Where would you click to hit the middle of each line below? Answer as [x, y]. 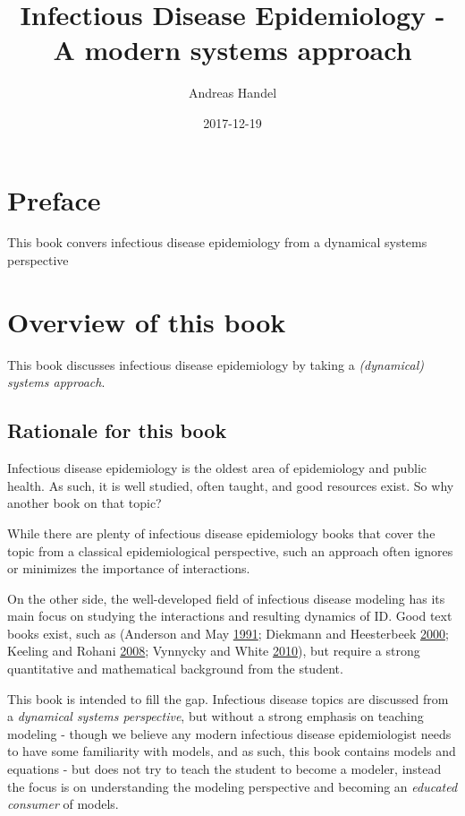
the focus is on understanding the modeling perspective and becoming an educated [232, 786]
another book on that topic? [85, 503]
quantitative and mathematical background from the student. [175, 669]
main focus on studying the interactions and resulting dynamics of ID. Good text [230, 616]
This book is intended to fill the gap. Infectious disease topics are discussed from [228, 698]
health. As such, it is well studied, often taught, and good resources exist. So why [231, 485]
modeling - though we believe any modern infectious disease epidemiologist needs [229, 733]
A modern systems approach [232, 50]
